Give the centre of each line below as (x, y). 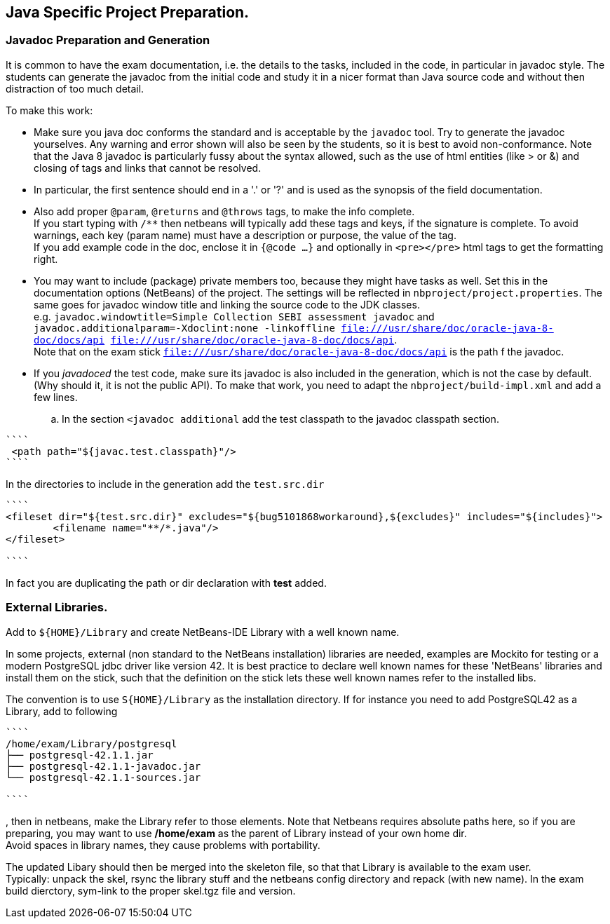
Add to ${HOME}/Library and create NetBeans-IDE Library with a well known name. (203, 632)
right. (46, 259)
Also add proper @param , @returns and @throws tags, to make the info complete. (224, 211)
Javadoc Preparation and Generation (108, 40)
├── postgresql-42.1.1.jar (80, 755)
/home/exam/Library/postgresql (91, 743)
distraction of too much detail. (75, 88)
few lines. (56, 397)
